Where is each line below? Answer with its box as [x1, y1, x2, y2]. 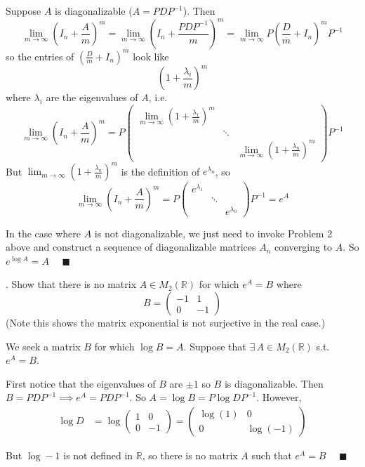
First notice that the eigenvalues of [6, 376, 156, 390]
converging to [274, 239, 333, 254]
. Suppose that [183, 338, 246, 353]
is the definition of [121, 164, 200, 178]
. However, [256, 390, 302, 404]
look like [133, 48, 169, 63]
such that [251, 448, 292, 463]
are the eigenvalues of [46, 90, 138, 105]
